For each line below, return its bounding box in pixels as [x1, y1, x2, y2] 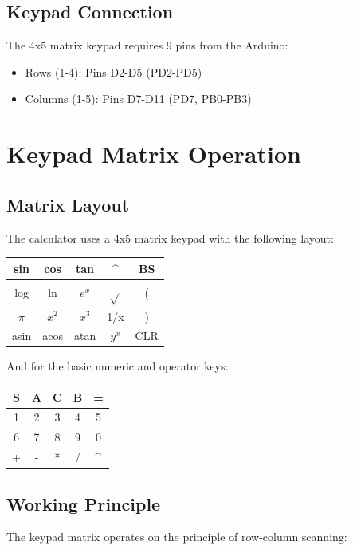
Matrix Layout [6, 192, 130, 216]
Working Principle [6, 491, 161, 516]
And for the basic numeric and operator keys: [6, 358, 229, 374]
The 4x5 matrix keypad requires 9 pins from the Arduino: [6, 37, 288, 53]
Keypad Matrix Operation [6, 137, 301, 170]
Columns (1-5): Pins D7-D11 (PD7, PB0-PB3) [25, 90, 252, 107]
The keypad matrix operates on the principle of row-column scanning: [6, 528, 347, 545]
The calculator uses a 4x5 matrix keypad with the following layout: [6, 229, 334, 246]
